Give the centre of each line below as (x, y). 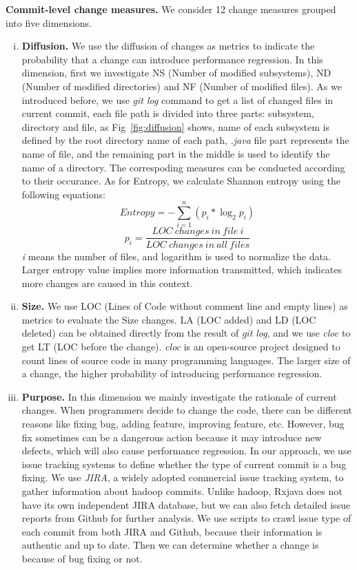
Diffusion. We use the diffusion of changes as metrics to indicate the (168, 46)
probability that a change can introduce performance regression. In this (172, 59)
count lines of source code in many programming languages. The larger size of (186, 360)
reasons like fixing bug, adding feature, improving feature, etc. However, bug (183, 424)
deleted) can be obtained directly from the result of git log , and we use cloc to (186, 333)
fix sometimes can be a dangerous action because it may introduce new (172, 437)
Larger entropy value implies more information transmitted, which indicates (182, 270)
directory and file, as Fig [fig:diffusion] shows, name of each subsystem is (175, 126)
